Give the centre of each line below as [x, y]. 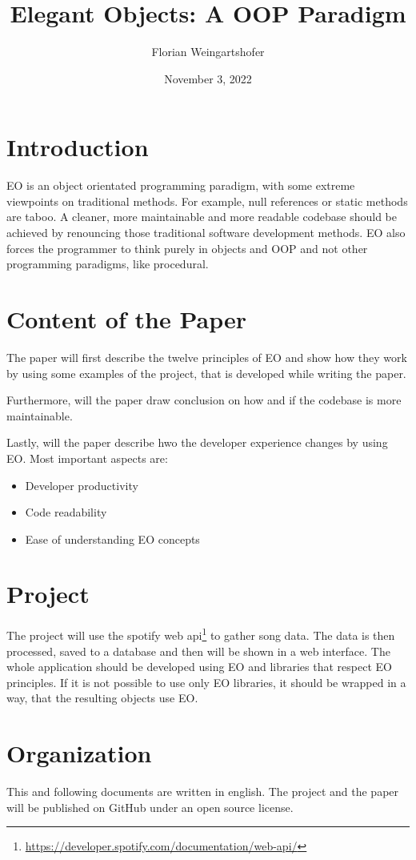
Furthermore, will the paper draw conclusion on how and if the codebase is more [204, 400]
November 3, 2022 [208, 78]
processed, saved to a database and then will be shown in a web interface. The [198, 651]
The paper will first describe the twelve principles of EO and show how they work [207, 357]
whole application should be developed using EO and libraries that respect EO [199, 667]
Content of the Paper [126, 319]
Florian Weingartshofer [208, 52]
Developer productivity [82, 485]
